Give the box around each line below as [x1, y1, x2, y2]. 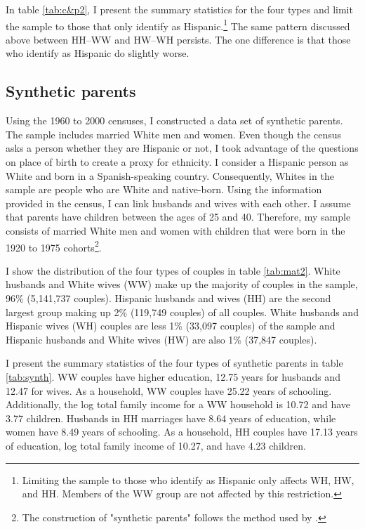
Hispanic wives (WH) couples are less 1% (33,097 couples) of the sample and [6, 318, 336, 333]
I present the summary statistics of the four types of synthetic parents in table [6, 355, 343, 370]
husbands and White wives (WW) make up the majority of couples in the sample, [6, 277, 358, 292]
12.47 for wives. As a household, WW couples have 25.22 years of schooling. [6, 383, 332, 398]
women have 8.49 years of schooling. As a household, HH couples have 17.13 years [6, 424, 358, 439]
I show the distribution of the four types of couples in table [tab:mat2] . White [6, 263, 340, 277]
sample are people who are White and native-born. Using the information [6, 182, 322, 197]
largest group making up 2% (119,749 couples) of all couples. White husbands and [6, 304, 359, 319]
